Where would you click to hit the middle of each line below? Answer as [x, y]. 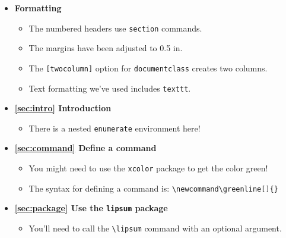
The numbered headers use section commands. [115, 28]
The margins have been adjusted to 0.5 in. [106, 48]
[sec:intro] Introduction [63, 108]
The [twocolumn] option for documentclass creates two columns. [148, 68]
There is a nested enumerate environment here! [115, 128]
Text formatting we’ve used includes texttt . [110, 88]
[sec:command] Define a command [85, 148]
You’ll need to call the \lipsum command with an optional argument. [155, 228]
